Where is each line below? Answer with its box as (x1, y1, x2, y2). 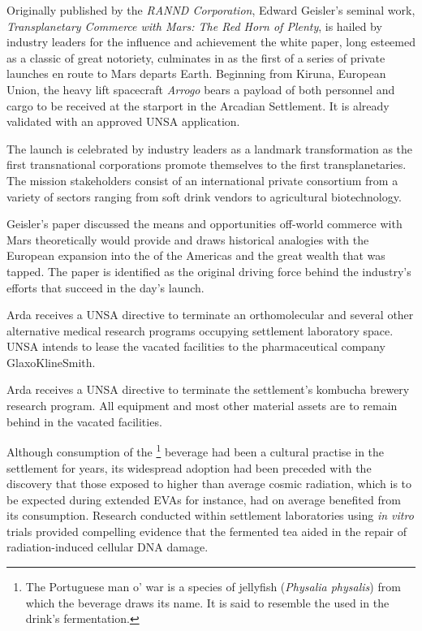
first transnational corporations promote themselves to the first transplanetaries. (6, 156, 407, 173)
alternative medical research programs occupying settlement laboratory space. (6, 322, 394, 339)
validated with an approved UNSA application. (6, 113, 240, 130)
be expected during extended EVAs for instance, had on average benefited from (6, 491, 401, 508)
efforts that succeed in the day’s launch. (6, 279, 205, 296)
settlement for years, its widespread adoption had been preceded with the (6, 459, 372, 476)
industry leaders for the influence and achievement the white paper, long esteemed (6, 33, 416, 50)
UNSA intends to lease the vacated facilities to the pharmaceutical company (6, 338, 385, 355)
